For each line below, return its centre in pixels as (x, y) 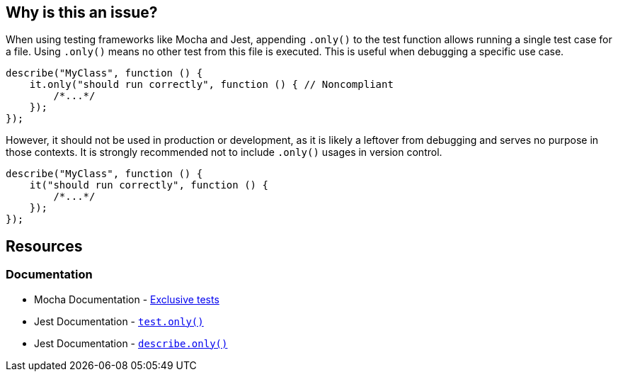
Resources (44, 246)
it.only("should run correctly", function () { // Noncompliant (211, 85)
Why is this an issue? (82, 12)
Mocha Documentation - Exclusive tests (127, 299)
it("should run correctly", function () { (149, 185)
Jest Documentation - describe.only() (131, 343)
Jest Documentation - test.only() (119, 321)
